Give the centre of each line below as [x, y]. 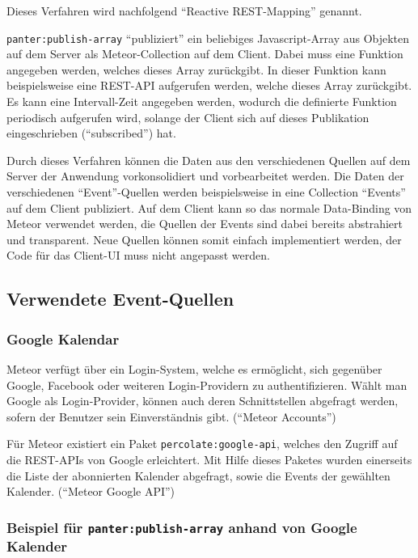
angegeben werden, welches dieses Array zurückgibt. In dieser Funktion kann [196, 69]
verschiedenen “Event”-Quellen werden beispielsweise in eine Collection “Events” [206, 192]
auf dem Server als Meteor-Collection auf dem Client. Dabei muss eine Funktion [205, 54]
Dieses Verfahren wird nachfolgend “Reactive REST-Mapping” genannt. [184, 11]
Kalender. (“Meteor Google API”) [91, 491]
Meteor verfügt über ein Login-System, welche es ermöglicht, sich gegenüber [194, 368]
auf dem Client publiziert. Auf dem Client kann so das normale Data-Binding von [209, 207]
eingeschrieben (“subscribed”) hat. [91, 133]
